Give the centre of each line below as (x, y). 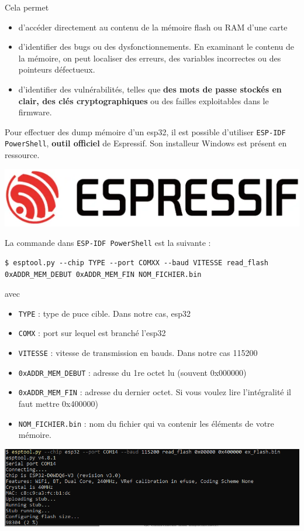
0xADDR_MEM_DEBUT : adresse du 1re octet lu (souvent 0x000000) (132, 372)
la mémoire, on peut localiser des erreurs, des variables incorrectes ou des (150, 58)
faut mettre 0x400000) (58, 404)
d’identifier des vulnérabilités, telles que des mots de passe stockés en (150, 89)
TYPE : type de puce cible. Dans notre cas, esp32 (105, 313)
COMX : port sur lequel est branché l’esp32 (92, 333)
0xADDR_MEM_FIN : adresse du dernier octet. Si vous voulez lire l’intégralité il (155, 392)
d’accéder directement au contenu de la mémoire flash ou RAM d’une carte (153, 27)
